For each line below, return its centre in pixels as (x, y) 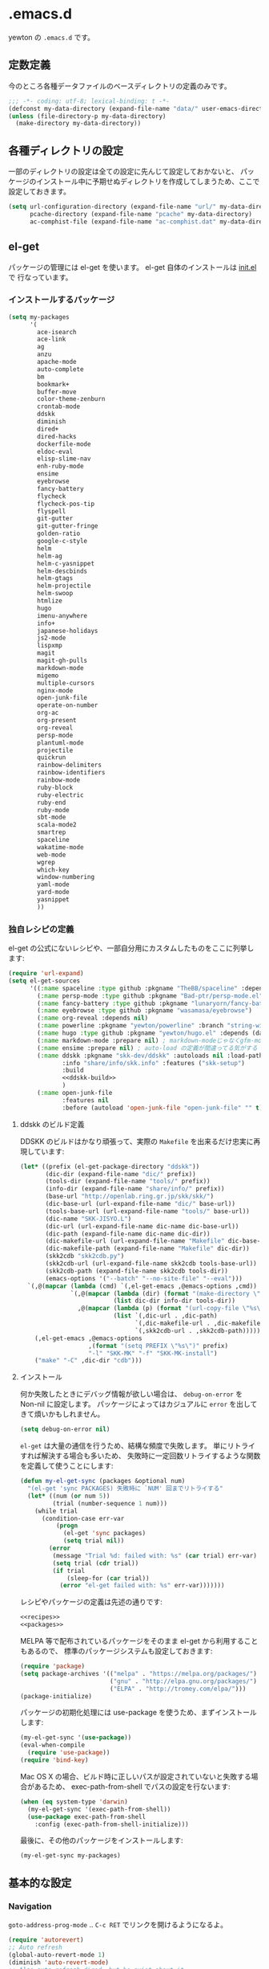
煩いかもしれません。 (69, 1414)
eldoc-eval (55, 451)
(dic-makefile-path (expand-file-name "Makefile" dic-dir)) (147, 1249)
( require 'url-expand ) (46, 974)
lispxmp (50, 646)
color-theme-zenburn (71, 399)
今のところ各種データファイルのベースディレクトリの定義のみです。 (120, 86)
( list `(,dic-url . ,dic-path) (165, 1316)
